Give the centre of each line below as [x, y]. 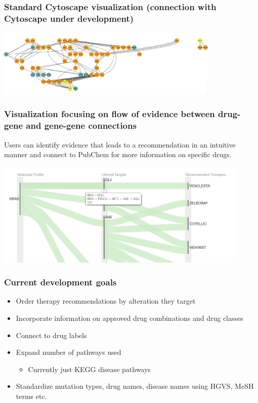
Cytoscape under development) [69, 18]
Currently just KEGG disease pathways [89, 369]
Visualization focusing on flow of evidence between [110, 114]
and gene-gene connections [81, 125]
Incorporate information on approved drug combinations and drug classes [130, 318]
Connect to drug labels [51, 335]
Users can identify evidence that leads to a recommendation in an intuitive [120, 144]
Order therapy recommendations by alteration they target [106, 301]
